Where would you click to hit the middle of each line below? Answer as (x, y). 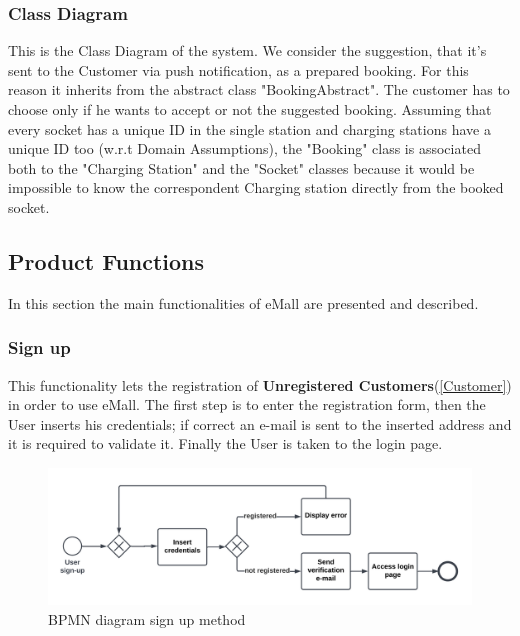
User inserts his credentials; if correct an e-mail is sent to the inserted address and (260, 423)
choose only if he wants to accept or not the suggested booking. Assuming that (250, 109)
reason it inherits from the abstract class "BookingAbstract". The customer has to (259, 89)
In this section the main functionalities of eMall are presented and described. (243, 302)
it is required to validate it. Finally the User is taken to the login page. (225, 443)
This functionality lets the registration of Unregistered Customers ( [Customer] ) (260, 384)
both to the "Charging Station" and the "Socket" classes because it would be (241, 167)
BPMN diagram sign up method (147, 619)
